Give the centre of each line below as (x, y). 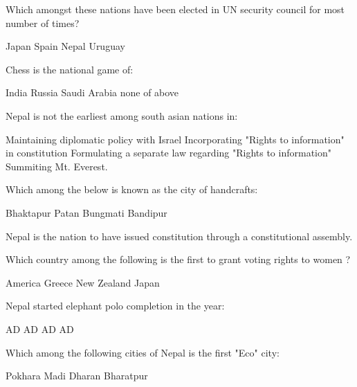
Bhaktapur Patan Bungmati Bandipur (86, 212)
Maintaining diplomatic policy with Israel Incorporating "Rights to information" (175, 139)
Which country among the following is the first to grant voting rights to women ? (178, 259)
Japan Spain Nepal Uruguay (65, 46)
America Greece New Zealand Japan (83, 282)
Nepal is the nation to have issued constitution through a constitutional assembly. (179, 236)
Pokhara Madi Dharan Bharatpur (77, 376)
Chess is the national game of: (70, 69)
